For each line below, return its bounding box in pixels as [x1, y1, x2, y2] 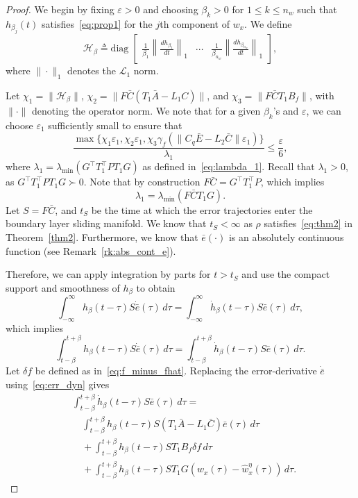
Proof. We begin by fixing [6, 2, 114, 16]
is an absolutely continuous [228, 230, 344, 244]
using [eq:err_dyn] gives [6, 377, 110, 392]
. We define [244, 16, 292, 31]
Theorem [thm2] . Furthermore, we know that [6, 230, 198, 244]
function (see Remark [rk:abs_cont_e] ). [6, 243, 176, 258]
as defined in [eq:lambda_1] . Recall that [142, 159, 315, 174]
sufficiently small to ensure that [48, 117, 182, 132]
